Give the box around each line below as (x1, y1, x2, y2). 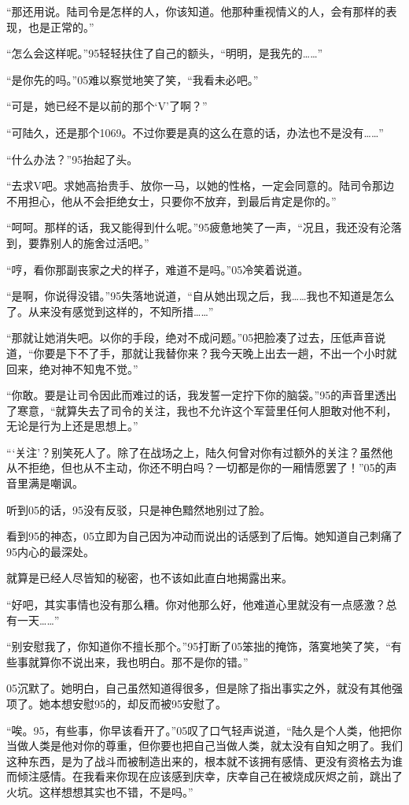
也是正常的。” (28, 18, 94, 35)
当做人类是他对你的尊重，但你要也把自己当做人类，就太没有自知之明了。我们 (6, 737, 403, 754)
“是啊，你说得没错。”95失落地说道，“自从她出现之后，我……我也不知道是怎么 (6, 287, 395, 304)
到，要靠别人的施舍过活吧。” (6, 234, 149, 250)
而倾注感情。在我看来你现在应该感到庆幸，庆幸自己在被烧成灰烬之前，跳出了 (6, 768, 403, 785)
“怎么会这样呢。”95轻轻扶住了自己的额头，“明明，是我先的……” (6, 45, 323, 61)
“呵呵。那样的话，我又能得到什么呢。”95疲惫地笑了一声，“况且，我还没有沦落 (6, 219, 402, 236)
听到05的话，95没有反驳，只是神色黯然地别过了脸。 (6, 501, 271, 517)
